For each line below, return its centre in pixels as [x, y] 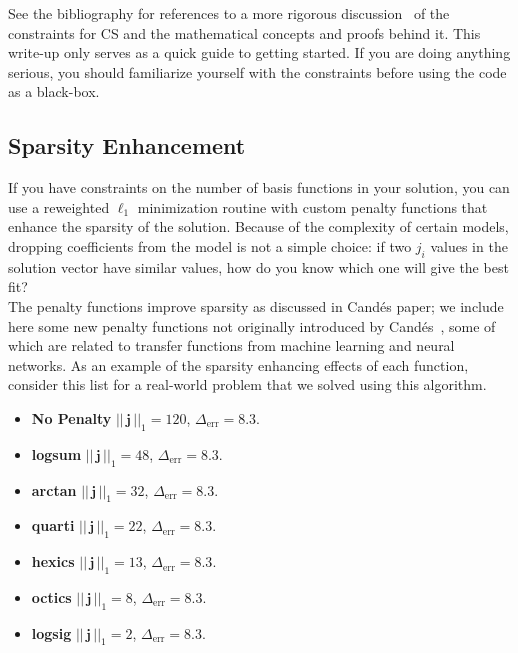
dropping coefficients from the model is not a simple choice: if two [210, 245]
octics [51, 596]
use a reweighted [59, 206]
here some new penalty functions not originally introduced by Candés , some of [252, 325]
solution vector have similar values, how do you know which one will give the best [258, 266]
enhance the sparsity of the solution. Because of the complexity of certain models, [258, 226]
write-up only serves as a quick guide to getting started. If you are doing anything [259, 52]
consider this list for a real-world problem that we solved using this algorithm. [247, 384]
